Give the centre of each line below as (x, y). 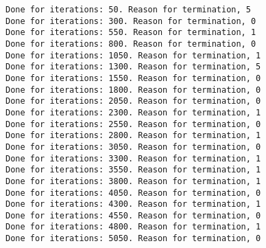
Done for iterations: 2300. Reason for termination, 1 (133, 112)
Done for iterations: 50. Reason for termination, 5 (128, 10)
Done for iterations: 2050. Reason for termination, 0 (133, 101)
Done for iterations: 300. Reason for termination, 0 (131, 21)
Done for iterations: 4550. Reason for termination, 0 (133, 215)
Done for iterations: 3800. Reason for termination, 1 (133, 181)
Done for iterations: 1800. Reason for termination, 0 (133, 90)
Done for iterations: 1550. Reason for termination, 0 (133, 78)
